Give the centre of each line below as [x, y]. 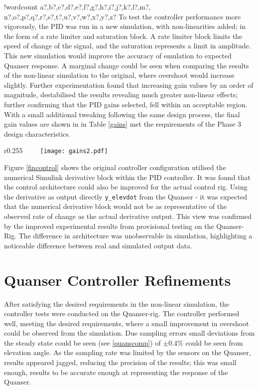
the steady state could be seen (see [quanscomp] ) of [82, 342]
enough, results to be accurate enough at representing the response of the [116, 372]
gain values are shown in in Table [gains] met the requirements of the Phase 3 [123, 124]
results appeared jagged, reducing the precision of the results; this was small [120, 362]
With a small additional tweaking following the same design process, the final [122, 114]
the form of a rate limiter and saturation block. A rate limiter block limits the [123, 36]
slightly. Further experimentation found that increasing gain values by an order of [129, 85]
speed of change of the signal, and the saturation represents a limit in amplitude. [128, 46]
